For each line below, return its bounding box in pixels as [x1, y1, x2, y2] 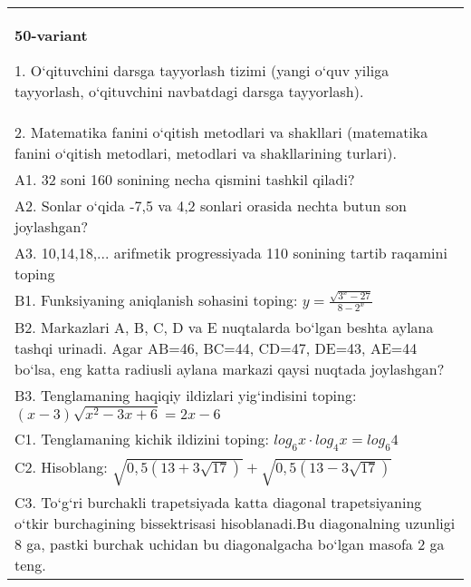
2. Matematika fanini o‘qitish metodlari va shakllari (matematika [14, 122, 428, 142]
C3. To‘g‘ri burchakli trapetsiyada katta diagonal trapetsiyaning [14, 491, 422, 513]
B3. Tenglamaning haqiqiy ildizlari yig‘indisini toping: [14, 385, 357, 406]
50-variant [14, 24, 88, 45]
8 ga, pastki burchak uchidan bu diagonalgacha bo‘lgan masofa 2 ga [14, 533, 445, 554]
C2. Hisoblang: [14, 455, 108, 477]
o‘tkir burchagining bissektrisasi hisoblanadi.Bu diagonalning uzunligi [14, 512, 456, 533]
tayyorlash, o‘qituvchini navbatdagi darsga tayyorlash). [14, 81, 364, 102]
